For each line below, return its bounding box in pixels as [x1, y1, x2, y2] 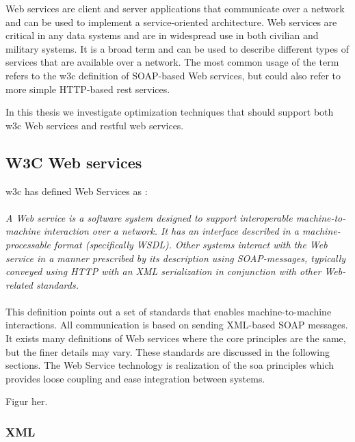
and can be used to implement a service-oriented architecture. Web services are [5, 14, 337, 29]
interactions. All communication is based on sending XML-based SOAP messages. [5, 317, 348, 332]
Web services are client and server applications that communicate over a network [5, 1, 345, 15]
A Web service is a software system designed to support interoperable [5, 210, 293, 224]
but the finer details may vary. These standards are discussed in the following [5, 344, 330, 359]
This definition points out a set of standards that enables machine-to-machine [5, 304, 332, 318]
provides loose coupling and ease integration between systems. [5, 371, 265, 385]
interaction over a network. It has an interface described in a [43, 224, 299, 238]
